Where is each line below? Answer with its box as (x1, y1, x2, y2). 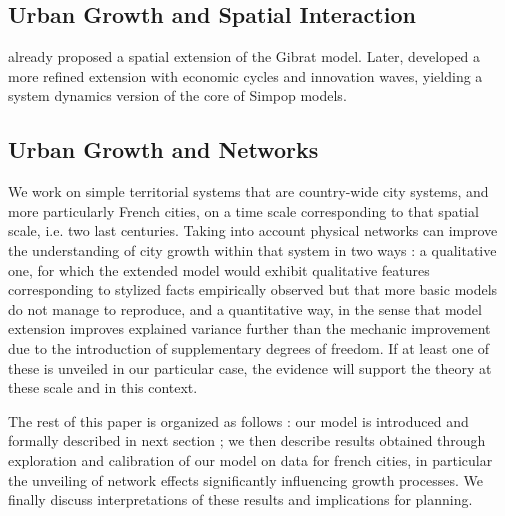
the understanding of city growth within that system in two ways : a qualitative (8, 239, 497, 260)
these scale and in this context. (8, 377, 198, 398)
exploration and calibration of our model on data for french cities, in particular (8, 449, 493, 470)
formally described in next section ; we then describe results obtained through (8, 430, 486, 451)
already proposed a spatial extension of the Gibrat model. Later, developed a (8, 46, 481, 67)
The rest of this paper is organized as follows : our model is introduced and (8, 410, 469, 431)
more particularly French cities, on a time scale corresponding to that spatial (8, 200, 479, 221)
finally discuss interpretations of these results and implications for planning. (8, 489, 473, 510)
